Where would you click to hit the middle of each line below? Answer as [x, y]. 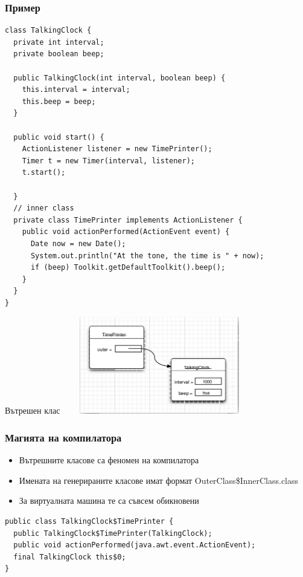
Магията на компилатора [63, 437]
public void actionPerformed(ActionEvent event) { [126, 232]
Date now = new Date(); [78, 243]
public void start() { [59, 137]
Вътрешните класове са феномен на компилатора [109, 460]
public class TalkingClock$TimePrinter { [89, 522]
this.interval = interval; [76, 90]
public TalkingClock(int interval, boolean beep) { [120, 78]
